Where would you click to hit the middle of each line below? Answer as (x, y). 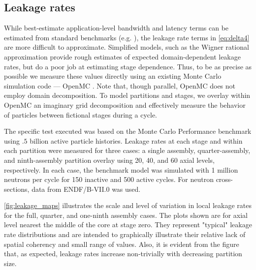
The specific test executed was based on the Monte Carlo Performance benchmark (128, 131)
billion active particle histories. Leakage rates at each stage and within (136, 140)
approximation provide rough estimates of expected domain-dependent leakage (122, 56)
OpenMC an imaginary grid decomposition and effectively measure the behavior (125, 105)
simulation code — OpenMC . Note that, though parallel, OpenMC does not (120, 85)
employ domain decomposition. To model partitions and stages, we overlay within (127, 95)
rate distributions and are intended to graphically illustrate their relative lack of (125, 234)
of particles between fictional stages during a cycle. (81, 114)
